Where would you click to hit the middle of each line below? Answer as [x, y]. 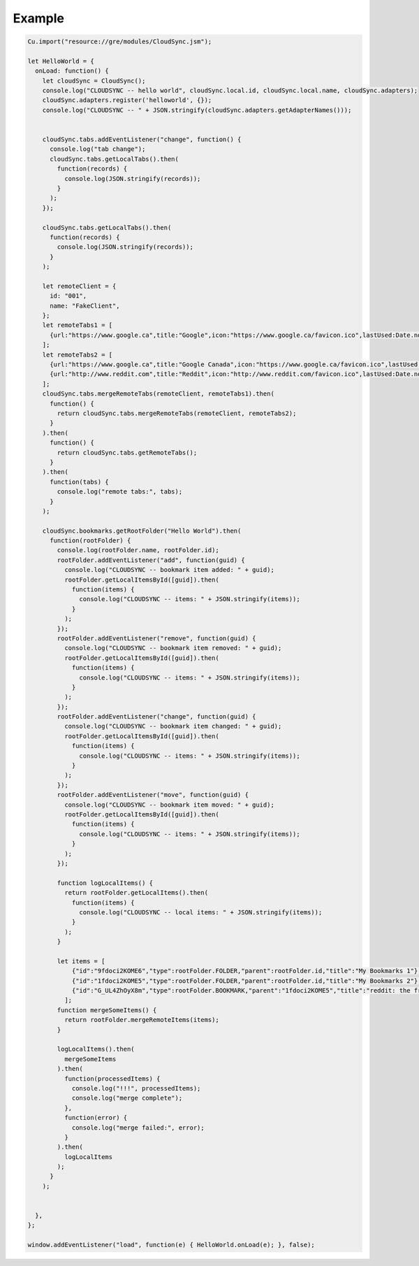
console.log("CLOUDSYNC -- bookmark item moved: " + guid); [169, 805]
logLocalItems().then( [96, 1049]
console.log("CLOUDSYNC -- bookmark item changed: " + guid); [173, 726]
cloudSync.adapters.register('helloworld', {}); [127, 100]
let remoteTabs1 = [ [78, 325]
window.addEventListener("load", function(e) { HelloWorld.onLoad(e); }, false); [171, 1245]
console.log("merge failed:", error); [138, 1128]
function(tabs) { [80, 482]
